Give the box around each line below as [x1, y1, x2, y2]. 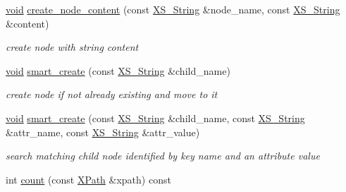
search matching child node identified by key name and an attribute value [6, 148, 320, 163]
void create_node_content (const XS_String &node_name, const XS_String [6, 2, 340, 16]
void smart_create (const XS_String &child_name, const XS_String [6, 110, 305, 125]
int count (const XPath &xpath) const [6, 172, 171, 186]
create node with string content [6, 40, 139, 54]
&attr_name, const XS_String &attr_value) [6, 124, 200, 139]
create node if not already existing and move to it [6, 87, 218, 102]
